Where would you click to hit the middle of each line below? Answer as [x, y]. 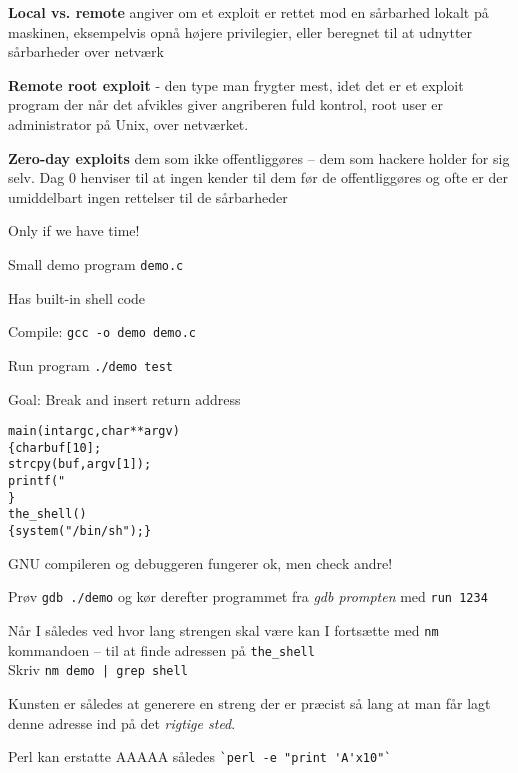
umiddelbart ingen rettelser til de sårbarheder [148, 196]
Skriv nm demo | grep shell [98, 669]
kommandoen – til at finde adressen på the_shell [161, 649]
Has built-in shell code [77, 297]
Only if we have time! [74, 230]
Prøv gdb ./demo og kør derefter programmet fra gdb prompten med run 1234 [248, 596]
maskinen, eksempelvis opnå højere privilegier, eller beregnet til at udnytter [240, 31]
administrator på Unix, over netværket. [128, 123]
